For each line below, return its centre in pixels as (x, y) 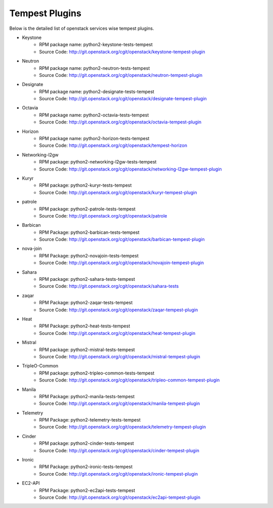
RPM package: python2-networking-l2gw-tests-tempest (98, 162)
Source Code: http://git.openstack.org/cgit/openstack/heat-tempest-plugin (117, 333)
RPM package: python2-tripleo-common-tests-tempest (97, 373)
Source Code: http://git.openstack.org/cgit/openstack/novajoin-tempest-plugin (122, 263)
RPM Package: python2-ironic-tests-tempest (86, 467)
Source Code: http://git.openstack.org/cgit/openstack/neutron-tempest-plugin (121, 75)
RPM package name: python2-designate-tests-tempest (97, 92)
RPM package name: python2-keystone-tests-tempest (96, 45)
